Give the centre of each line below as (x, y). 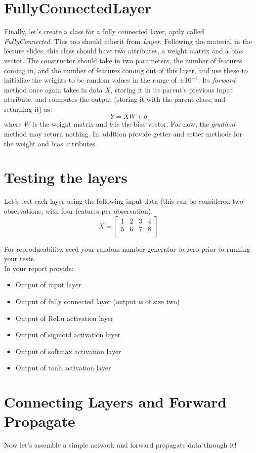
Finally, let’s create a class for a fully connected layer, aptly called (104, 31)
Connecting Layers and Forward (115, 402)
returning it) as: (28, 109)
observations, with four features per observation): (79, 210)
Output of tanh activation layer (63, 368)
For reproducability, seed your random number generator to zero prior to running (127, 249)
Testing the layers (66, 177)
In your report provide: (39, 268)
